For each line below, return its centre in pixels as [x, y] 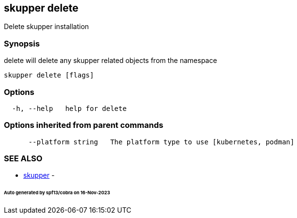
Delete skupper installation [47, 27]
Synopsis [22, 43]
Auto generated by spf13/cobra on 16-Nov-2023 [57, 193]
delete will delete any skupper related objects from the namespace [111, 61]
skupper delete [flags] [49, 75]
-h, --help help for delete [69, 108]
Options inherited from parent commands [84, 125]
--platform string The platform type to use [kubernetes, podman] [161, 142]
